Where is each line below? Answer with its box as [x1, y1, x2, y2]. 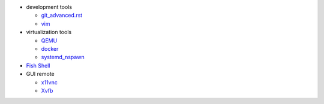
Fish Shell [26, 62, 50, 69]
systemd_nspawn [41, 54, 85, 61]
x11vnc [41, 78, 58, 86]
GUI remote [26, 71, 55, 78]
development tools [26, 4, 72, 10]
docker [41, 45, 59, 52]
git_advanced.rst [41, 12, 83, 19]
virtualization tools [26, 29, 72, 36]
